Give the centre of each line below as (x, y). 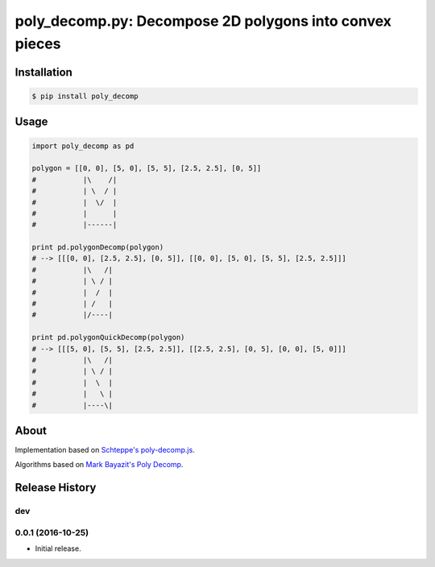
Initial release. (58, 548)
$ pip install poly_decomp (85, 96)
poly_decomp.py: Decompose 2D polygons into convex (203, 21)
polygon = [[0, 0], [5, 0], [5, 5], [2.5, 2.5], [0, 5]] (147, 168)
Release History (56, 488)
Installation (43, 72)
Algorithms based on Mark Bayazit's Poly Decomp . (99, 465)
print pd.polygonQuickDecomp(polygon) (108, 337)
